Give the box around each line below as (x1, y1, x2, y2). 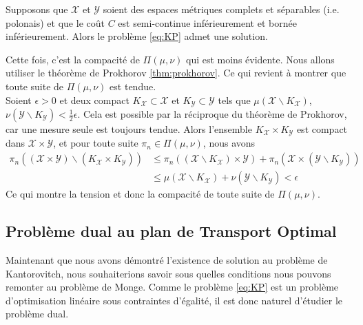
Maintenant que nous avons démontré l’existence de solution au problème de (6, 252, 328, 266)
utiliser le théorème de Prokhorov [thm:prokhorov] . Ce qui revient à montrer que (6, 65, 346, 80)
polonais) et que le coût (6, 15, 105, 30)
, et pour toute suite (53, 136, 138, 150)
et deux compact (59, 92, 129, 107)
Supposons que (6, 2, 68, 16)
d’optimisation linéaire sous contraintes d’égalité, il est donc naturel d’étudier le (6, 293, 343, 307)
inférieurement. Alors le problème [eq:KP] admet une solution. (6, 29, 268, 43)
